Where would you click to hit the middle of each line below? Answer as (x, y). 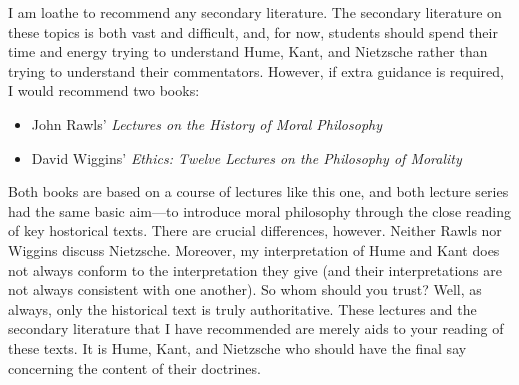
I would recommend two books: (104, 90)
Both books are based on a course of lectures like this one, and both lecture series (258, 191)
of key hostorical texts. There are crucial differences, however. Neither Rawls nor (255, 230)
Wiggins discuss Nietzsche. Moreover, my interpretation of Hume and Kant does (254, 249)
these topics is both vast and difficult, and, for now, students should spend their (253, 31)
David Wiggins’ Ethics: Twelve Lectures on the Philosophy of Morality (246, 157)
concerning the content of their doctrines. (134, 367)
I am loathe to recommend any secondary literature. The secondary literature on (255, 12)
